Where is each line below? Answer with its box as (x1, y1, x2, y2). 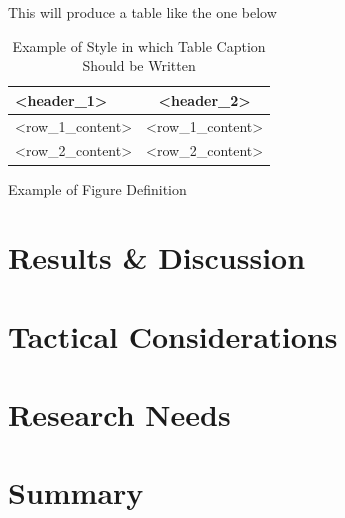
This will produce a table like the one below (8, 2, 277, 22)
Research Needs (8, 394, 231, 435)
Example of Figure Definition (8, 178, 187, 199)
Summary (8, 472, 144, 513)
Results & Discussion (8, 237, 306, 278)
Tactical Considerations (8, 315, 338, 356)
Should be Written (82, 55, 196, 76)
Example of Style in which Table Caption (12, 35, 266, 56)
